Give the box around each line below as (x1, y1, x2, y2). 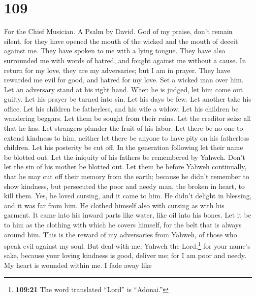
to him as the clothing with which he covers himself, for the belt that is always (4, 220, 242, 229)
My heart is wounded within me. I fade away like (4, 260, 152, 270)
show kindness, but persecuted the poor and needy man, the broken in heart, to (4, 181, 245, 191)
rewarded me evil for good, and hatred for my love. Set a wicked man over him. (4, 74, 244, 85)
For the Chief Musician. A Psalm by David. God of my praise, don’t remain (4, 26, 233, 37)
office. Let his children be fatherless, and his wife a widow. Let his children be (4, 103, 239, 113)
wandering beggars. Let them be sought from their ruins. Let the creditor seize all (4, 113, 251, 123)
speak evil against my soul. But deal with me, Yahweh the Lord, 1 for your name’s (4, 239, 251, 251)
